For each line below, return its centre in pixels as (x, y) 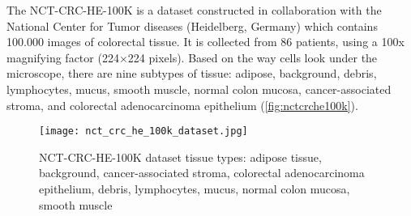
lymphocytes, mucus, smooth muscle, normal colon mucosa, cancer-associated (199, 89)
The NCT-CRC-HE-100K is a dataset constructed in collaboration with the (194, 10)
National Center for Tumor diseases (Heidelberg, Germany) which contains (192, 25)
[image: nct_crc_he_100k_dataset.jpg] (143, 131)
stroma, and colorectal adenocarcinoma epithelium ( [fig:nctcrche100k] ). (182, 105)
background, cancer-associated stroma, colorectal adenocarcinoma (202, 173)
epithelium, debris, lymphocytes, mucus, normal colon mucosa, (195, 188)
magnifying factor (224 (63, 57)
